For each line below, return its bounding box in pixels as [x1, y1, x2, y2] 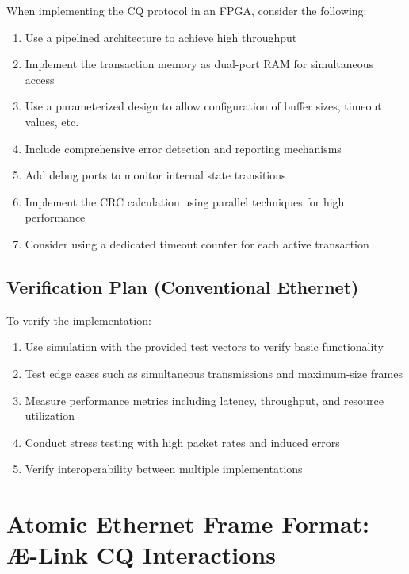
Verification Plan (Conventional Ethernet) [6, 274, 359, 299]
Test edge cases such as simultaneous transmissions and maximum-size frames [25, 364, 403, 381]
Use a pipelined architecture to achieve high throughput [25, 29, 297, 45]
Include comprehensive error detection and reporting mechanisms [25, 140, 342, 156]
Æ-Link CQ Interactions [6, 538, 276, 571]
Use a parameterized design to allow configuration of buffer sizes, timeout [25, 98, 382, 114]
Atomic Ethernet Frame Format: [6, 507, 370, 540]
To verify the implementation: [6, 311, 151, 328]
